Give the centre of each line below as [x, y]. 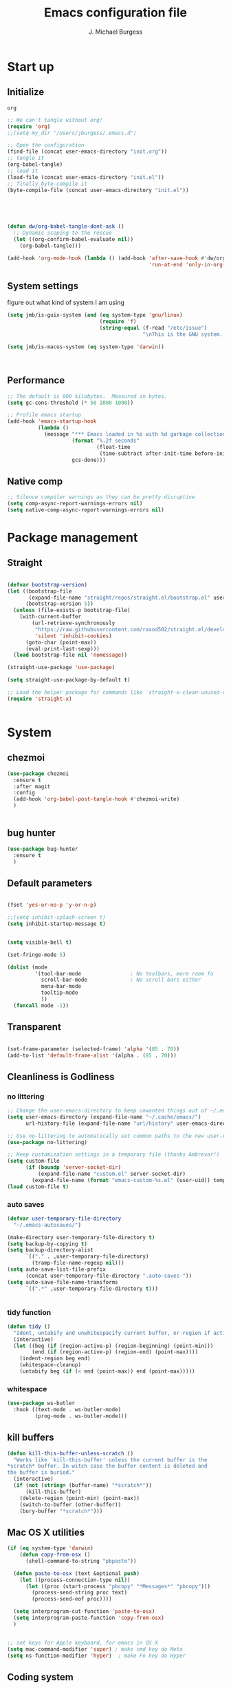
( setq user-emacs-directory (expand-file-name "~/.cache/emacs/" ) [104, 1117]
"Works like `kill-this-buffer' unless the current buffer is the [110, 1460]
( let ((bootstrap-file [40, 591]
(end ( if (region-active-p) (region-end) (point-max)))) [115, 1352]
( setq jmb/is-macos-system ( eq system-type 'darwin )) [86, 347]
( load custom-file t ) [38, 1186]
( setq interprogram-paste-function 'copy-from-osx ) [89, 1618]
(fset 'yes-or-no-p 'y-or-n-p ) [52, 905]
